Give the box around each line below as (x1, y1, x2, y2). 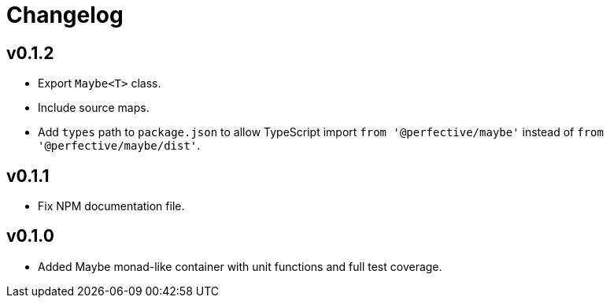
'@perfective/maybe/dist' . (38, 139, 201, 153)
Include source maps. (38, 101, 150, 115)
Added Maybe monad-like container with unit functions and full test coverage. (38, 259, 442, 273)
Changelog (6, 2, 124, 28)
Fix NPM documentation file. (38, 199, 185, 213)
